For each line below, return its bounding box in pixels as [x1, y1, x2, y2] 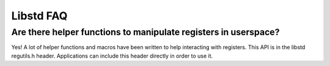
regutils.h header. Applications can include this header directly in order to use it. [11, 52, 213, 59]
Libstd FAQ [11, 9, 68, 22]
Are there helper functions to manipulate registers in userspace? [11, 27, 280, 38]
